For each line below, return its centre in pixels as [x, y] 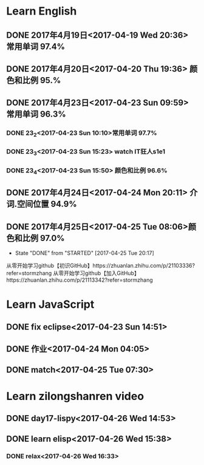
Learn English [42, 11]
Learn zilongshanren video [75, 396]
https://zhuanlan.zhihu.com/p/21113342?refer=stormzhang [80, 280]
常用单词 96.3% [36, 114]
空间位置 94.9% [47, 204]
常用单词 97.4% [36, 46]
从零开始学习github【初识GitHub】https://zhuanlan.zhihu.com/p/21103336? [101, 266]
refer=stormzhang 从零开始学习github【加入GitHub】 [73, 273]
